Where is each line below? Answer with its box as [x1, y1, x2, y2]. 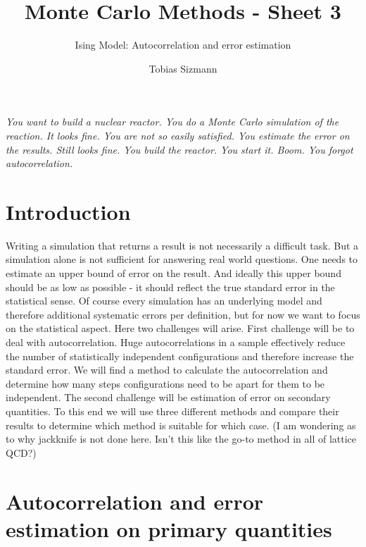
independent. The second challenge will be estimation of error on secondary [6, 390, 331, 405]
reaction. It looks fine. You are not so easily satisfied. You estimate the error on [6, 128, 350, 142]
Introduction [6, 197, 131, 226]
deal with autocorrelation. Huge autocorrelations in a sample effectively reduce [6, 334, 346, 349]
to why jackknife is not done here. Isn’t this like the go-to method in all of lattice [6, 431, 357, 446]
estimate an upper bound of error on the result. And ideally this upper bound [6, 266, 341, 280]
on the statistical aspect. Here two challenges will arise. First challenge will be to [6, 321, 355, 336]
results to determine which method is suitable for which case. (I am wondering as [6, 417, 356, 432]
